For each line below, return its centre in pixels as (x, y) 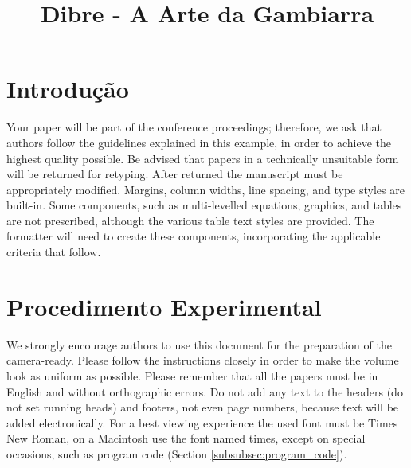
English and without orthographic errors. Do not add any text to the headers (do (205, 391)
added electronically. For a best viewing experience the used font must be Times (202, 422)
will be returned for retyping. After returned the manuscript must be (175, 174)
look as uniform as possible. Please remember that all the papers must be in (192, 375)
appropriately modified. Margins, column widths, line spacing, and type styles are (205, 189)
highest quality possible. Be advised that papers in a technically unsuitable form (203, 158)
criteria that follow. (54, 252)
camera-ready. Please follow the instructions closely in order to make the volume (203, 360)
